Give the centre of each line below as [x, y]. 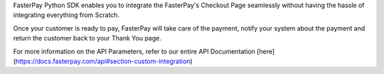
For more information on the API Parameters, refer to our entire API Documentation [134, 51]
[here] [266, 51]
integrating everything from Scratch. [66, 15]
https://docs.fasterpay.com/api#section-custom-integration [103, 61]
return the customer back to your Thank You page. [87, 38]
